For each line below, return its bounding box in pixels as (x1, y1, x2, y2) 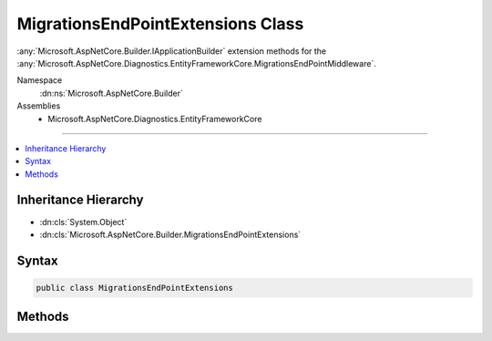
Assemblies (16, 100, 61, 111)
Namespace (16, 75, 63, 86)
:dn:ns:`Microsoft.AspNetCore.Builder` (39, 88, 184, 98)
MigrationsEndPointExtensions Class (16, 14, 304, 34)
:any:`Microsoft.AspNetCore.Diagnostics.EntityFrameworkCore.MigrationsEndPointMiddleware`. (16, 57, 377, 68)
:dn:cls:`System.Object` (39, 216, 128, 227)
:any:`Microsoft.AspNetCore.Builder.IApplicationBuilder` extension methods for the (16, 46, 327, 57)
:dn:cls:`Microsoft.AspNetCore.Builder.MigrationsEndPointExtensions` (39, 229, 302, 240)
